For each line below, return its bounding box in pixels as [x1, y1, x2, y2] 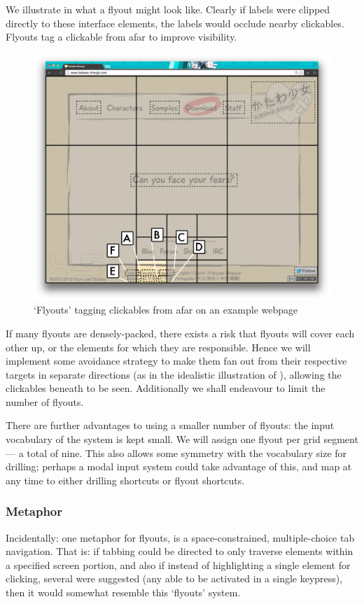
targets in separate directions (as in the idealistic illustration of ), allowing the [6, 367, 342, 381]
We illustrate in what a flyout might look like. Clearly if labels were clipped [6, 2, 330, 16]
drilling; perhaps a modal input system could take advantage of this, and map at [6, 459, 352, 474]
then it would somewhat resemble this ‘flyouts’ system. [6, 585, 241, 600]
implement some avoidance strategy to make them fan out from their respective [6, 353, 347, 368]
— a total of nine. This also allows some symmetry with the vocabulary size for [6, 445, 347, 460]
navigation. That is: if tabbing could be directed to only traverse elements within [6, 544, 353, 559]
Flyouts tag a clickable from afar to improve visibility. [6, 29, 237, 44]
